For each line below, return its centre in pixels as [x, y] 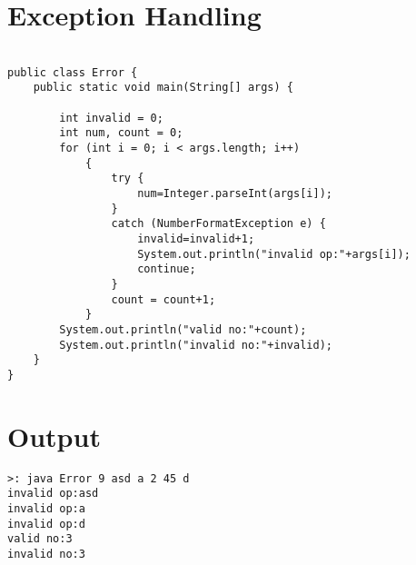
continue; [167, 269]
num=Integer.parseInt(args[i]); [235, 194]
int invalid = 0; [111, 118]
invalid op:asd [53, 494]
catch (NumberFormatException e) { [218, 224]
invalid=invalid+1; [196, 239]
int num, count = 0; [121, 133]
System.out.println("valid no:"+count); [183, 329]
